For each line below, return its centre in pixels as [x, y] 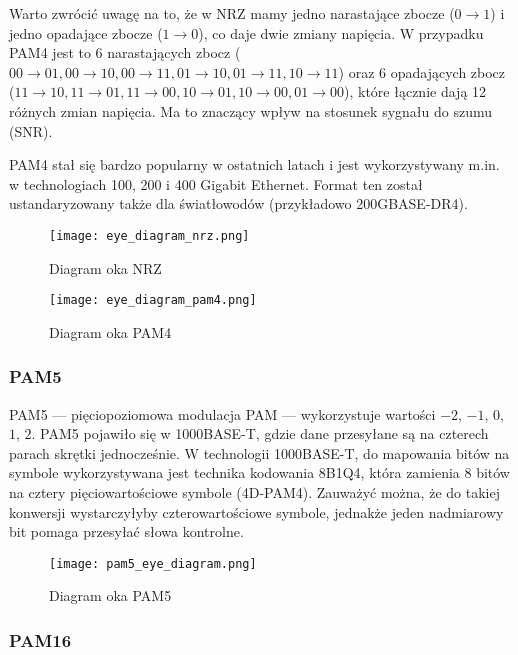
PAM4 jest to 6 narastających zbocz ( [125, 52]
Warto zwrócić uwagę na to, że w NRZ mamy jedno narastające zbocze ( [232, 13]
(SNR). [31, 130]
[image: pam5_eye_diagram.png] [153, 563]
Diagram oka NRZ [105, 267]
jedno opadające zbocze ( [86, 32]
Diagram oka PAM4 [110, 331]
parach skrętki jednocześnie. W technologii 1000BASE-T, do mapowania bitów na [259, 452]
